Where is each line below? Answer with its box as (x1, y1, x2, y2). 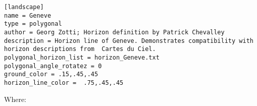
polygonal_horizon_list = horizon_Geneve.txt (4, 54, 160, 61)
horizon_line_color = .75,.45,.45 (4, 79, 124, 86)
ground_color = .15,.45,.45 (4, 71, 98, 78)
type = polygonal (4, 20, 62, 28)
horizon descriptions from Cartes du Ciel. (4, 45, 156, 53)
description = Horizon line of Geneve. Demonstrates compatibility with (4, 37, 253, 44)
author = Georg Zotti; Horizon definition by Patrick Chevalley (4, 28, 225, 36)
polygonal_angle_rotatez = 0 (4, 62, 102, 70)
